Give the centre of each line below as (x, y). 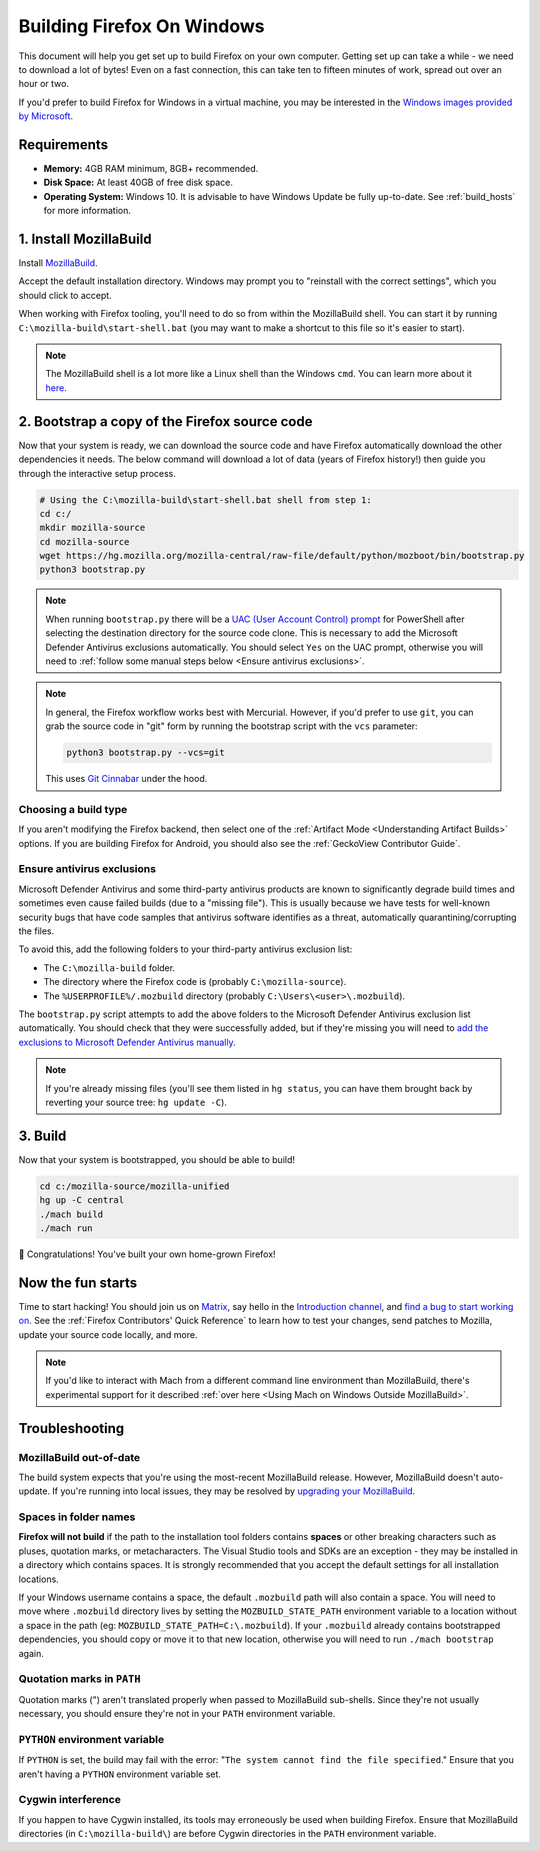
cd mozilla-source (84, 541)
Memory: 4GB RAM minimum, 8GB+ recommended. (151, 169)
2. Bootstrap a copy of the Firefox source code (165, 421)
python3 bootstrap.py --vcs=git (145, 753)
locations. (38, 1579)
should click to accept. (65, 295)
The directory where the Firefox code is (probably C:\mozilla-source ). (195, 982)
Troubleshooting (71, 1428)
